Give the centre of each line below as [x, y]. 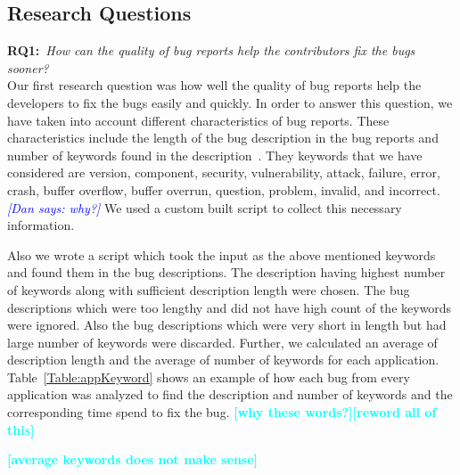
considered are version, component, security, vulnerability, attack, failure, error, [224, 172]
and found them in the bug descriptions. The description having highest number [226, 272]
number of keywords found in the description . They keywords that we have [215, 155]
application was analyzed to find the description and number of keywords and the [230, 394]
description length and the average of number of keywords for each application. [223, 360]
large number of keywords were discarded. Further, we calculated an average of [222, 342]
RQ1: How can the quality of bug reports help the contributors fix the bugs [211, 50]
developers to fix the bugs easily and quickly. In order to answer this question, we [230, 102]
